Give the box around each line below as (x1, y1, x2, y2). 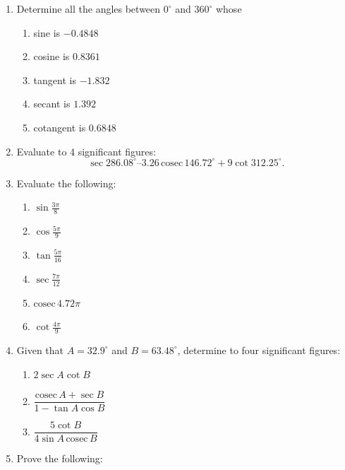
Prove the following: (16, 451, 103, 466)
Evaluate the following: (16, 175, 116, 190)
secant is (33, 96, 71, 111)
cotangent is (33, 119, 86, 134)
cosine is (33, 49, 70, 64)
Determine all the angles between (16, 1, 161, 16)
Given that (16, 342, 64, 357)
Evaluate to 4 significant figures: (16, 143, 156, 158)
